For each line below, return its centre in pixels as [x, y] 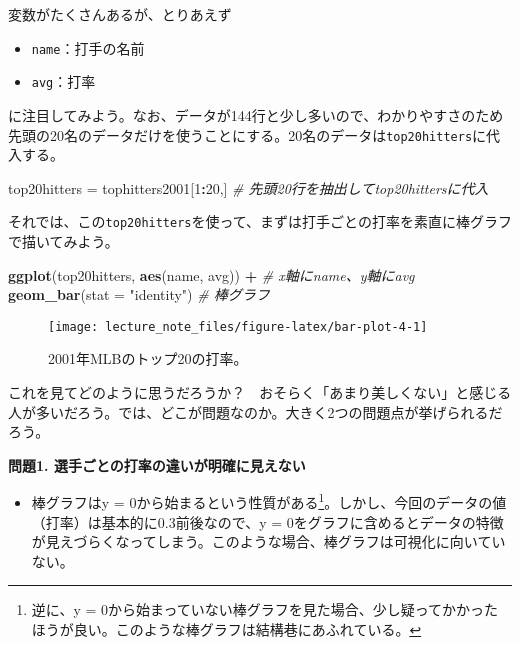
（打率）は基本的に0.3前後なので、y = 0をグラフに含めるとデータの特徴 [267, 521]
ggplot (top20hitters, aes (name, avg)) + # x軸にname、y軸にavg [211, 274]
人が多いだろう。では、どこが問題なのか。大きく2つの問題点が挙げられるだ [255, 411]
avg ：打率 [63, 81]
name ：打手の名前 [88, 47]
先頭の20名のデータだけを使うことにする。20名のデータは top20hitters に [247, 134]
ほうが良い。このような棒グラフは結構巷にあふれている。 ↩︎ [226, 629]
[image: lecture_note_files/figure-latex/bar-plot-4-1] [238, 326]
